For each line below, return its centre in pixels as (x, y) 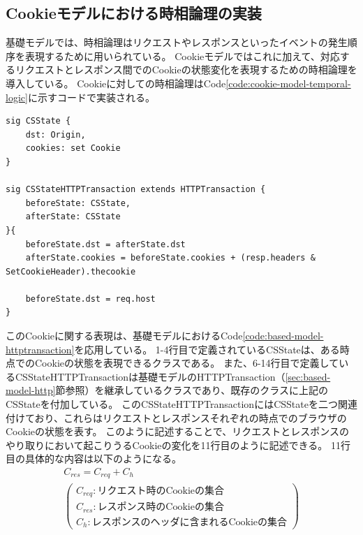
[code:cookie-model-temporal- (288, 83)
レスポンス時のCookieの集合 (161, 507)
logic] (17, 97)
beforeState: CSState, (78, 203)
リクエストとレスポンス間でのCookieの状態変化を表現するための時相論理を (186, 69)
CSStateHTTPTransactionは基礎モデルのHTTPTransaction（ (150, 376)
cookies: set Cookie (73, 148)
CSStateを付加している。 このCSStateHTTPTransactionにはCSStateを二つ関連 (181, 404)
